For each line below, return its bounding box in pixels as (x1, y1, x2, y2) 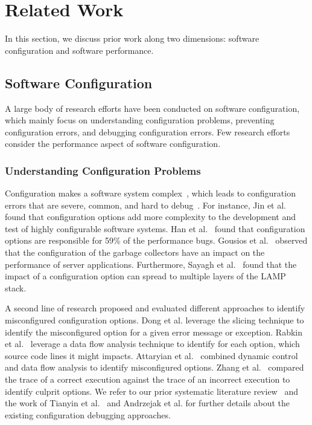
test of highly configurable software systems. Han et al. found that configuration (5, 222, 305, 235)
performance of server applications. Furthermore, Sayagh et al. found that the (5, 258, 297, 270)
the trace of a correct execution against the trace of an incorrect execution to (5, 373, 290, 386)
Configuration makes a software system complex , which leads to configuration (5, 187, 296, 200)
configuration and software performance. (5, 44, 154, 56)
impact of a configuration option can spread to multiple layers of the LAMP (5, 270, 286, 282)
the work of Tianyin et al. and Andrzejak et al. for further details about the (5, 397, 290, 409)
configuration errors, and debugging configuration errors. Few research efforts (5, 125, 290, 138)
